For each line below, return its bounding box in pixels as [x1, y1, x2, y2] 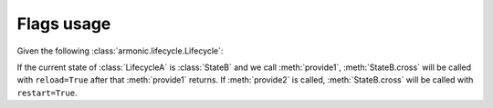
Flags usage [16, 14, 111, 34]
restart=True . [16, 87, 78, 98]
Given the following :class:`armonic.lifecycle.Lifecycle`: [16, 45, 224, 56]
